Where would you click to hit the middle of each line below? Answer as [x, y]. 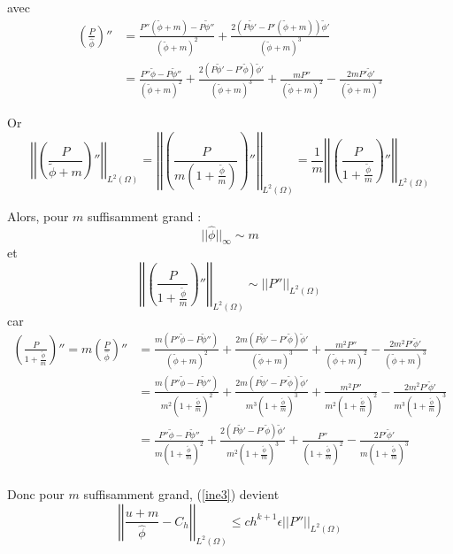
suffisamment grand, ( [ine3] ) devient [181, 494]
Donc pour [36, 494]
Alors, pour [38, 215]
